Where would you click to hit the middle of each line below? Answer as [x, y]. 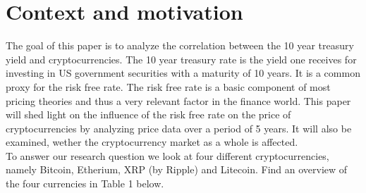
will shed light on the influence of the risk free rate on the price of [148, 114]
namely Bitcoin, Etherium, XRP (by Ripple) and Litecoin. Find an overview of [177, 169]
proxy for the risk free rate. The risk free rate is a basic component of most [168, 86]
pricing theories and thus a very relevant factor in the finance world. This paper [178, 100]
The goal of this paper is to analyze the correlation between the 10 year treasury [180, 45]
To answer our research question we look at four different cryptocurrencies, [167, 155]
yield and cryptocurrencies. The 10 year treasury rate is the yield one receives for [181, 59]
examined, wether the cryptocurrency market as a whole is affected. [152, 142]
